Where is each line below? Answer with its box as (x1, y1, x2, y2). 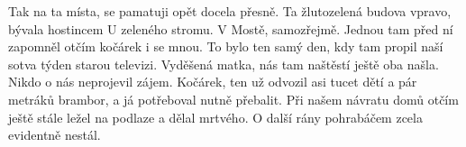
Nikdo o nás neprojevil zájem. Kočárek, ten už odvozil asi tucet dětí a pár (8, 72, 417, 91)
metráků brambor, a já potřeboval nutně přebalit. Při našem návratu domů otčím (8, 89, 459, 108)
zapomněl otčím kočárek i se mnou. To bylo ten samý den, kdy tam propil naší (8, 37, 443, 56)
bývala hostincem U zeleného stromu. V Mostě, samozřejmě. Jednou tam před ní (8, 19, 453, 38)
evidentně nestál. (8, 125, 101, 144)
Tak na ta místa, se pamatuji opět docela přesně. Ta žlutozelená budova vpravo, (8, 2, 452, 20)
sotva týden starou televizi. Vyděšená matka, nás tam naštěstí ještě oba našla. (8, 54, 439, 73)
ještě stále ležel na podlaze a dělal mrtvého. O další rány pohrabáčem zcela (8, 107, 423, 126)
